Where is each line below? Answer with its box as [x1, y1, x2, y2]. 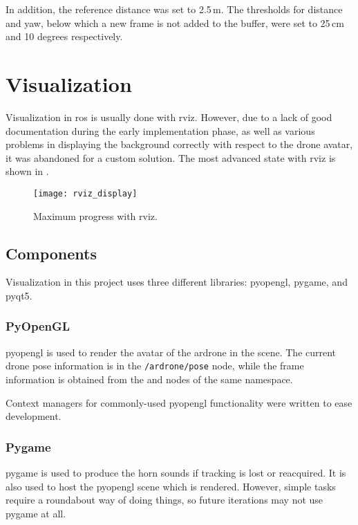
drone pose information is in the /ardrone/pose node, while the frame [6, 358, 304, 373]
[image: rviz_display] [33, 188, 138, 199]
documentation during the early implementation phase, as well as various [6, 123, 315, 138]
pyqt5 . [6, 288, 32, 302]
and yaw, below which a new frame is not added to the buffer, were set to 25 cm [6, 15, 344, 30]
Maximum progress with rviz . [33, 208, 158, 223]
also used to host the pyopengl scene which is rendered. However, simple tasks [6, 479, 336, 493]
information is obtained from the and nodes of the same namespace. [6, 371, 293, 386]
